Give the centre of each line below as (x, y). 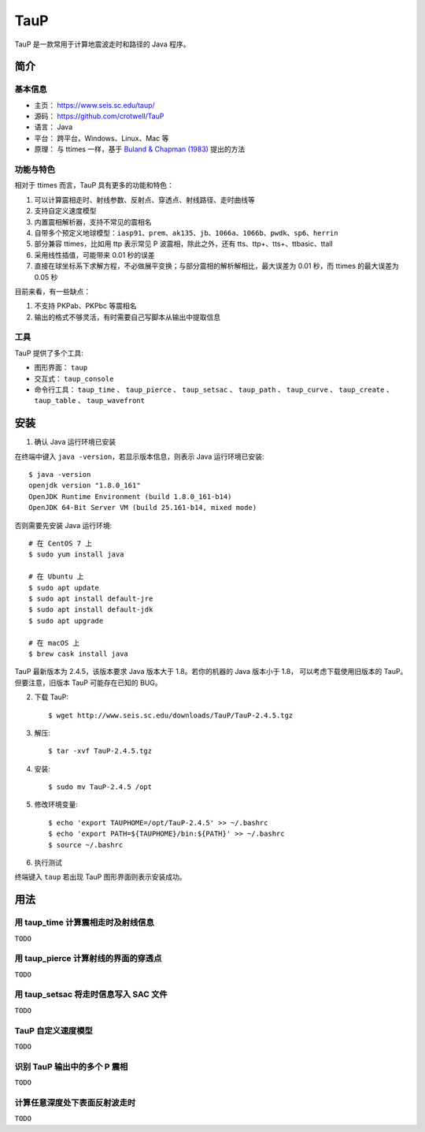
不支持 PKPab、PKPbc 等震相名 (85, 306)
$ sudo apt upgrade (66, 620)
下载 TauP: (52, 697)
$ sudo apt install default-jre (91, 599)
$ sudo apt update (64, 588)
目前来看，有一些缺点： (52, 291)
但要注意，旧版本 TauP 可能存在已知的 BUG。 (88, 683)
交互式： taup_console (74, 378)
